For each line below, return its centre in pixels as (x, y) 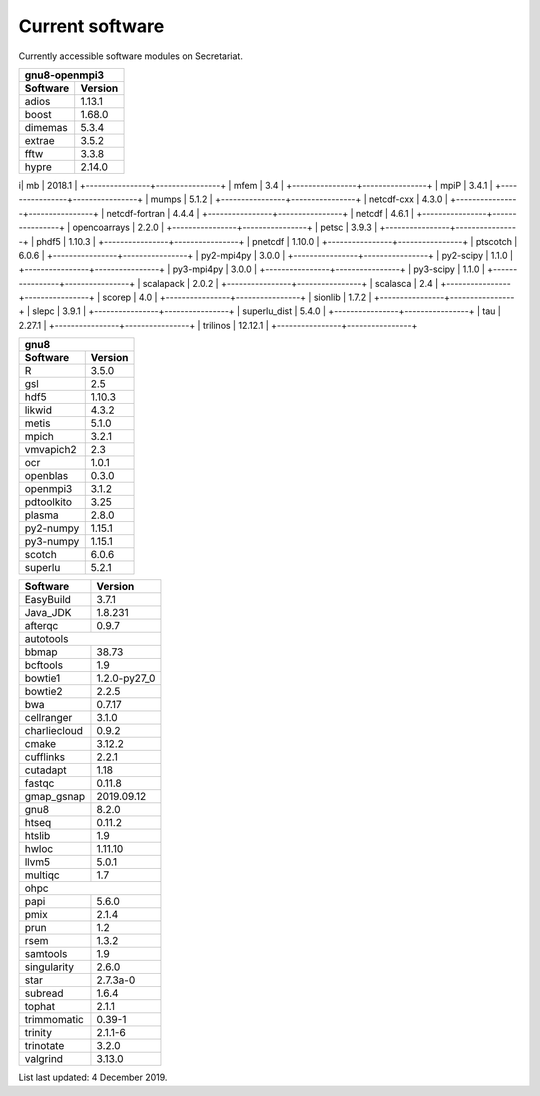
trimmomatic (54, 1020)
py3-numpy (52, 542)
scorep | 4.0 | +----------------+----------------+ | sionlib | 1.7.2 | (237, 297)
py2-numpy (52, 528)
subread (44, 993)
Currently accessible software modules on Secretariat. (131, 56)
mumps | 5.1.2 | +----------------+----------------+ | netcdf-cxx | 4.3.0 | (299, 199)
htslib (37, 836)
